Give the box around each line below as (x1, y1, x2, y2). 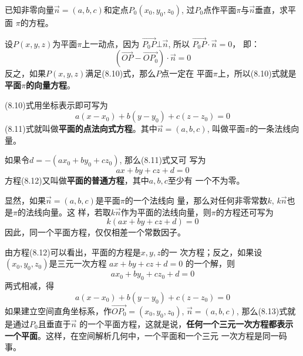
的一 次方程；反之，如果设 (160, 245, 262, 258)
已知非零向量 (5, 4, 54, 15)
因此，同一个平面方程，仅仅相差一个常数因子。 (5, 226, 186, 238)
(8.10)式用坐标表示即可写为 (5, 98, 108, 111)
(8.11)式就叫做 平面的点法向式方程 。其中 (5, 122, 157, 135)
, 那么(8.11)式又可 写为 (119, 154, 206, 166)
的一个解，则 (185, 257, 235, 270)
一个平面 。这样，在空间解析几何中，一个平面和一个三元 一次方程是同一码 (5, 329, 287, 341)
